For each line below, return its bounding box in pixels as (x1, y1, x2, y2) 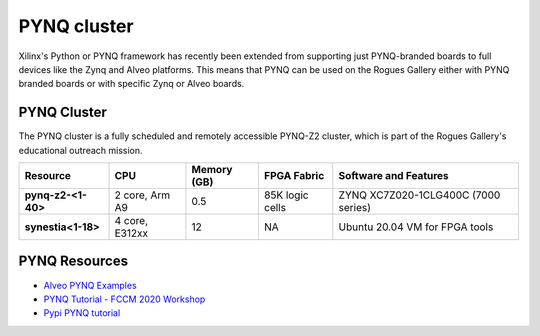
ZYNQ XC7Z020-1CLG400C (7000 (338, 188, 501, 202)
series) (338, 201, 372, 215)
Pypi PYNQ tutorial (43, 307, 121, 319)
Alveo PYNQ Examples (43, 279, 137, 291)
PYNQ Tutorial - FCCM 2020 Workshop (43, 293, 206, 305)
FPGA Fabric (263, 169, 325, 183)
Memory (191, 163, 233, 177)
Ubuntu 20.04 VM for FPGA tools (338, 220, 494, 234)
